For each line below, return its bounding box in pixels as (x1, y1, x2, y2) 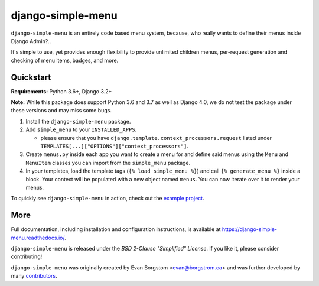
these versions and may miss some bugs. (11, 107, 112, 114)
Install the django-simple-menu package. (25, 118, 131, 125)
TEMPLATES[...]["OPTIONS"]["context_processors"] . (40, 142, 189, 149)
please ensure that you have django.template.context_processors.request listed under (40, 134, 272, 141)
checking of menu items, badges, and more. (11, 57, 119, 64)
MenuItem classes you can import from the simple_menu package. (25, 159, 191, 166)
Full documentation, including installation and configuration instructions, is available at (11, 226, 221, 233)
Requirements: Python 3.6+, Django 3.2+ (11, 87, 112, 95)
